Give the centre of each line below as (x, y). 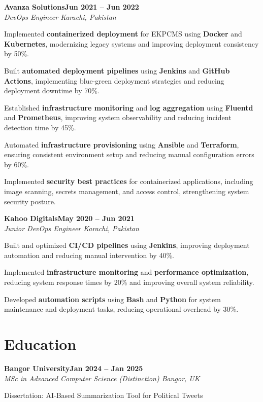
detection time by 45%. (40, 127)
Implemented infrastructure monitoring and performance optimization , (126, 272)
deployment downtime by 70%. (52, 90)
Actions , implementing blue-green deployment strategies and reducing (114, 80)
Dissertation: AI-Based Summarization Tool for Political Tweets (104, 395)
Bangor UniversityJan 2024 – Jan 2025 (74, 368)
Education (40, 344)
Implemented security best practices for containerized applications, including (129, 181)
